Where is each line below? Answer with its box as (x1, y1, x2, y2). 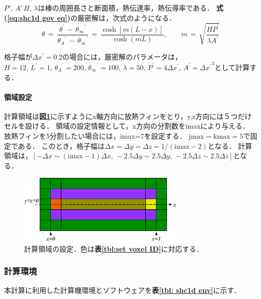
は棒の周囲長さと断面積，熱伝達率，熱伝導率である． (38, 3, 214, 13)
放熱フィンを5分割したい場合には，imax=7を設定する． (4, 131, 187, 141)
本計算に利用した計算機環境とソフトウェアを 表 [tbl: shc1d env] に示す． (4, 284, 241, 295)
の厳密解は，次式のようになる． (70, 12, 177, 23)
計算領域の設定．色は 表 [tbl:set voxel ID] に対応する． (24, 243, 204, 254)
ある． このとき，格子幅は (18, 140, 105, 151)
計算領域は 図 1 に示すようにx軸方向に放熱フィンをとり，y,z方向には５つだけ (4, 110, 252, 121)
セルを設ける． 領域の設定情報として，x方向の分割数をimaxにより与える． (4, 121, 249, 131)
